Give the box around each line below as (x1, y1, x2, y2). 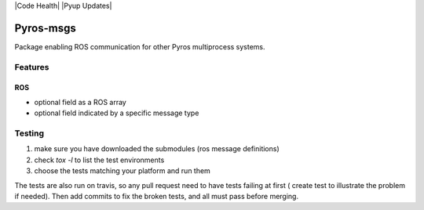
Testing (14, 128, 45, 139)
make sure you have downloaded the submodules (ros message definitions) (34, 144, 280, 154)
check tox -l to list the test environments (34, 155, 165, 165)
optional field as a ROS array (34, 97, 127, 107)
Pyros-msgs (14, 21, 76, 34)
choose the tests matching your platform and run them (34, 166, 211, 176)
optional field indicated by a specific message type (34, 108, 199, 118)
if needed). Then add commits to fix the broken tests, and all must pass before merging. (14, 191, 298, 201)
